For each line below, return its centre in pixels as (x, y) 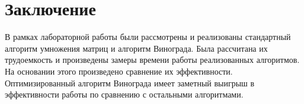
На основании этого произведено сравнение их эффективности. (119, 71)
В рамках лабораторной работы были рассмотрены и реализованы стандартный (148, 37)
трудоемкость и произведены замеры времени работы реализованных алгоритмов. (152, 60)
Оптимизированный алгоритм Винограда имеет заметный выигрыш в (130, 83)
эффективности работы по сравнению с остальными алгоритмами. (124, 94)
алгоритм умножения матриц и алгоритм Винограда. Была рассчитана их (136, 48)
